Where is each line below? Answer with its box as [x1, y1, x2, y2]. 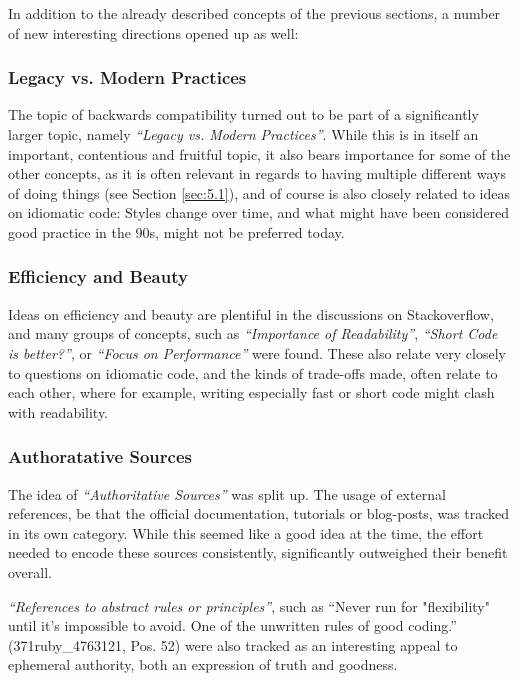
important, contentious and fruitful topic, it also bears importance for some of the [8, 143, 511, 164]
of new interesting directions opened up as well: [8, 22, 299, 43]
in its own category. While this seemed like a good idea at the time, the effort [8, 522, 484, 543]
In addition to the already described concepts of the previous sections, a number [8, 3, 501, 23]
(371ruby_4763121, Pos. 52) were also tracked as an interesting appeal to [8, 634, 458, 655]
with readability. [8, 401, 109, 422]
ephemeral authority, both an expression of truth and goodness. [8, 654, 398, 675]
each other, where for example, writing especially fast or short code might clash [8, 382, 495, 403]
